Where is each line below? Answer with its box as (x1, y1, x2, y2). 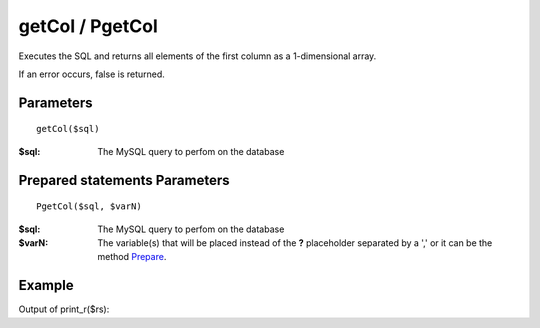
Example (18, 277, 74, 294)
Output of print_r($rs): (18, 303, 110, 315)
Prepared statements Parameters (18, 171, 230, 189)
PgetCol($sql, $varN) (36, 201, 142, 212)
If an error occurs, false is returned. (18, 68, 165, 80)
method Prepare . (97, 251, 167, 263)
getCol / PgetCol (18, 15, 159, 37)
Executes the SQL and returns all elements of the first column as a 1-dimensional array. (18, 50, 377, 62)
